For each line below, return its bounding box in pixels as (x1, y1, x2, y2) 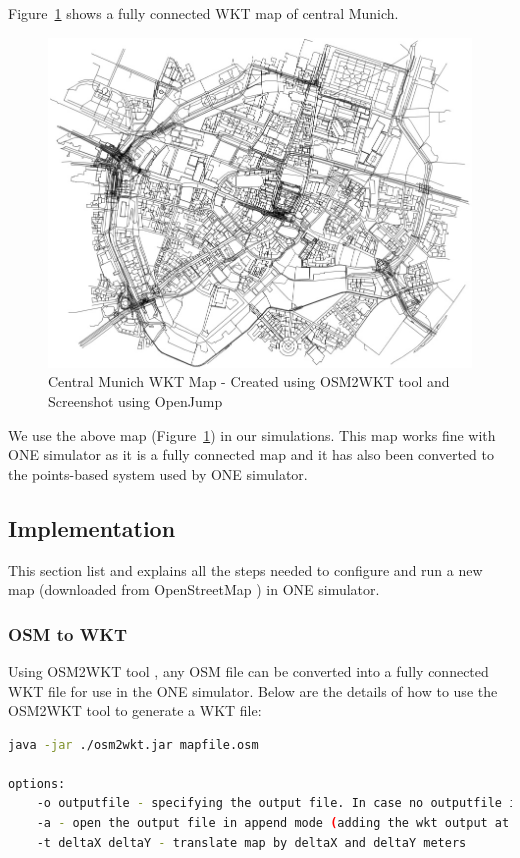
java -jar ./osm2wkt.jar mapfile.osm (8, 737, 259, 752)
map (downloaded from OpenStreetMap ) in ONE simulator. (8, 579, 380, 600)
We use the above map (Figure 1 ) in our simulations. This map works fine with (8, 424, 496, 445)
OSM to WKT (8, 621, 127, 646)
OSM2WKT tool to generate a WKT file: (8, 700, 262, 721)
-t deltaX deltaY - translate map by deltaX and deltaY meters (36, 835, 467, 850)
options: (8, 776, 66, 791)
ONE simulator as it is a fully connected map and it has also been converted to (8, 444, 494, 465)
